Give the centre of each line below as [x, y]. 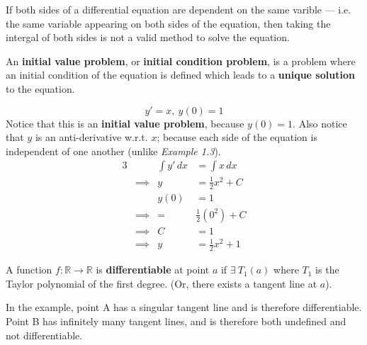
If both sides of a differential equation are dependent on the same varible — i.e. [179, 9]
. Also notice [320, 123]
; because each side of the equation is [237, 137]
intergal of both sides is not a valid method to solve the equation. [148, 37]
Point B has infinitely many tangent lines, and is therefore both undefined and [176, 321]
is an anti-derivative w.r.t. [91, 137]
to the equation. [40, 88]
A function [29, 270]
